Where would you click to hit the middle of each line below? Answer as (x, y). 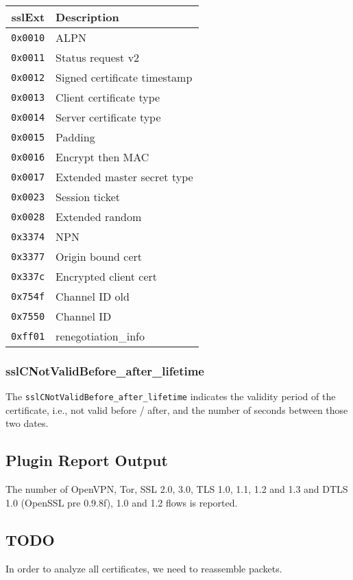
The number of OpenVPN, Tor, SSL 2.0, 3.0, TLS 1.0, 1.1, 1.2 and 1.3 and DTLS (177, 489)
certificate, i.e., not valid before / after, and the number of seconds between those (177, 409)
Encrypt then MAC (102, 157)
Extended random (99, 217)
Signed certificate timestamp (124, 77)
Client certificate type (108, 97)
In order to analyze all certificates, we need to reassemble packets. (144, 568)
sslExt (28, 17)
